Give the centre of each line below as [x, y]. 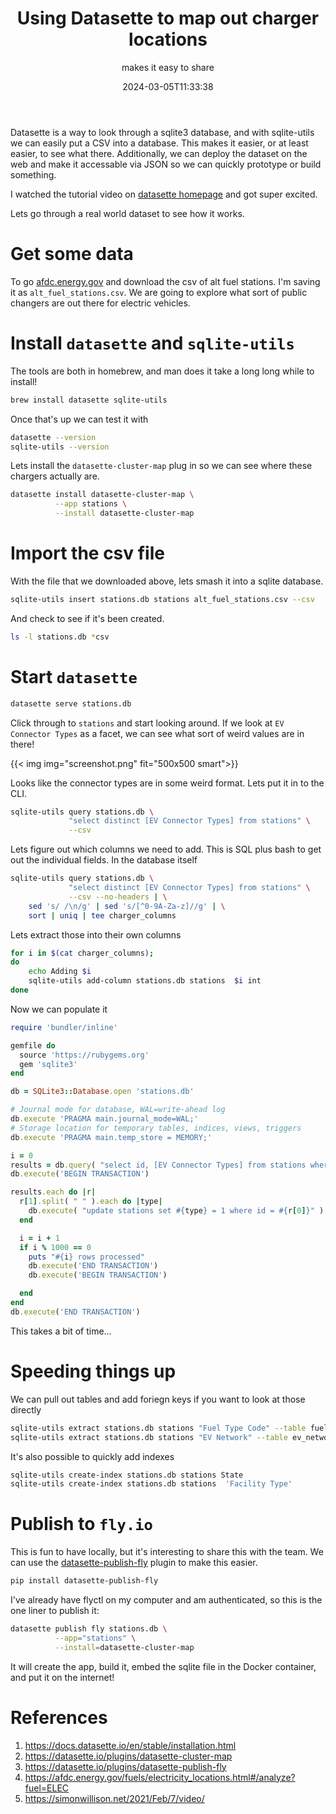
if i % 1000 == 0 [55, 1247]
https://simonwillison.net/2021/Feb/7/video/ [114, 1798]
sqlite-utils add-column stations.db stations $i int [145, 981]
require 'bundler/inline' [64, 1027]
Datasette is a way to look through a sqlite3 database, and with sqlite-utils [162, 132]
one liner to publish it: [55, 1611]
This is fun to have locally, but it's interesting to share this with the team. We [167, 1552]
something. [33, 174]
